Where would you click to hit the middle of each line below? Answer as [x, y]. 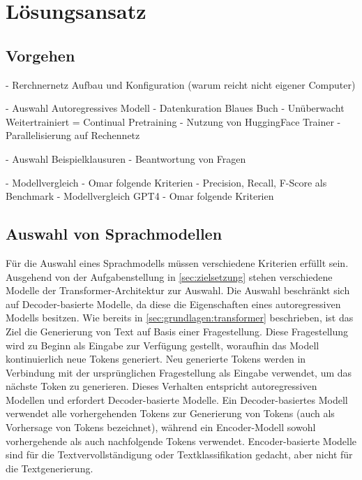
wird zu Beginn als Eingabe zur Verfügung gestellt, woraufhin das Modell [163, 345]
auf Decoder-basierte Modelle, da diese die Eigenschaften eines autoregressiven [173, 304]
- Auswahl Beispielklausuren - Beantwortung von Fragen [126, 158]
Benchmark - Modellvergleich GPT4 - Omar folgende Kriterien [140, 196]
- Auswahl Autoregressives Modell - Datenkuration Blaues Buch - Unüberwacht [175, 108]
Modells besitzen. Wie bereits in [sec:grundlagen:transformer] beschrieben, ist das [180, 318]
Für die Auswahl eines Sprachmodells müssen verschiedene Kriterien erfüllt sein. [177, 262]
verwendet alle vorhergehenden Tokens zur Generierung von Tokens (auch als [170, 413]
